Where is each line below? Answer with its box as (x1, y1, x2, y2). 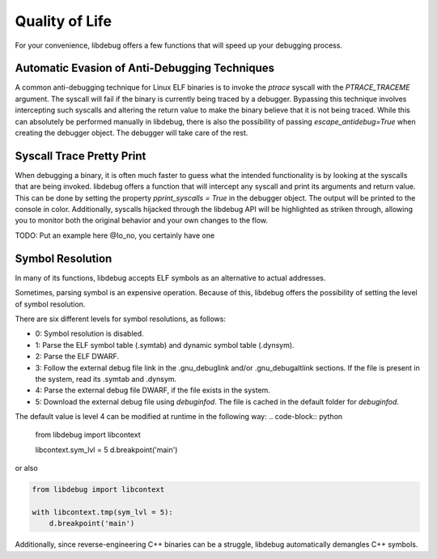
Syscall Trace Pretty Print (15, 149, 146, 163)
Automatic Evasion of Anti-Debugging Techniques (15, 61, 275, 75)
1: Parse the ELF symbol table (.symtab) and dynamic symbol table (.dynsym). (35, 340, 295, 349)
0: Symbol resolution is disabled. (35, 328, 145, 339)
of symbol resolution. (15, 299, 86, 309)
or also (15, 464, 38, 473)
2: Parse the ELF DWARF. (35, 352, 120, 362)
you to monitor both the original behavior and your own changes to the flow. (15, 215, 269, 226)
